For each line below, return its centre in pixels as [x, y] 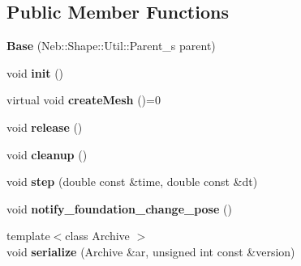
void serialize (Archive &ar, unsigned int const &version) [151, 251]
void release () [45, 127]
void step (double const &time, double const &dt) [132, 182]
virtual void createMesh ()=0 [84, 100]
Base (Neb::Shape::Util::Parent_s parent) [111, 46]
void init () [35, 72]
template [28, 236]
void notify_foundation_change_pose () [119, 208]
